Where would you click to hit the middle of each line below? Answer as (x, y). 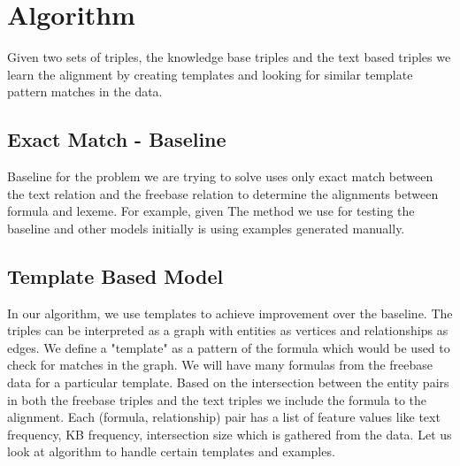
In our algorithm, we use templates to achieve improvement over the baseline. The (230, 313)
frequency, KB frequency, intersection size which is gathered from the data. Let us (230, 434)
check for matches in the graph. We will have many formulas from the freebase (220, 365)
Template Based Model (115, 275)
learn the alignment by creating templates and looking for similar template (210, 74)
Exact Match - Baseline (117, 139)
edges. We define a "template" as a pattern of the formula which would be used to (229, 347)
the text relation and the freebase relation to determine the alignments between (223, 193)
